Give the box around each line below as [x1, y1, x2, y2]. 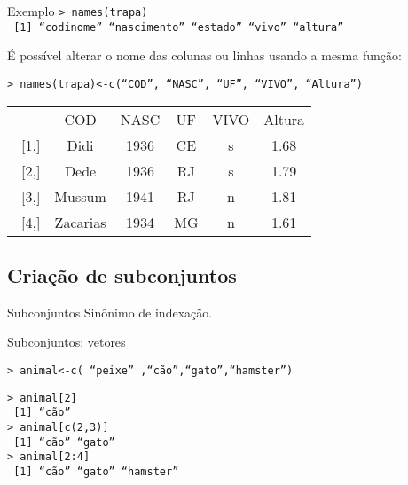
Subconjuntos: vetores [7, 332, 126, 351]
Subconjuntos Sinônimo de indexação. [7, 302, 213, 321]
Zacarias [54, 211, 106, 232]
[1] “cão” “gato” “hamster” [13, 465, 179, 478]
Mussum [54, 185, 106, 207]
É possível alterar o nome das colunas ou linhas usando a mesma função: [7, 46, 402, 65]
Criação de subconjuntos [7, 261, 237, 288]
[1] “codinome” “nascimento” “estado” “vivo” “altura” [13, 20, 344, 34]
